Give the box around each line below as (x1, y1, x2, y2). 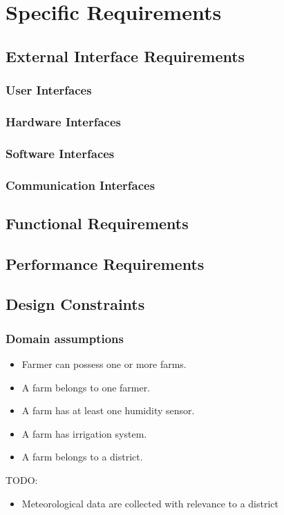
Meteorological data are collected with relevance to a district (21, 496, 278, 510)
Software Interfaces (6, 144, 115, 162)
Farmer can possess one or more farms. (21, 357, 187, 371)
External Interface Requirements (6, 45, 245, 66)
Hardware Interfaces (6, 113, 121, 130)
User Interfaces (6, 81, 92, 99)
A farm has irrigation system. (21, 426, 147, 440)
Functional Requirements (6, 212, 189, 233)
